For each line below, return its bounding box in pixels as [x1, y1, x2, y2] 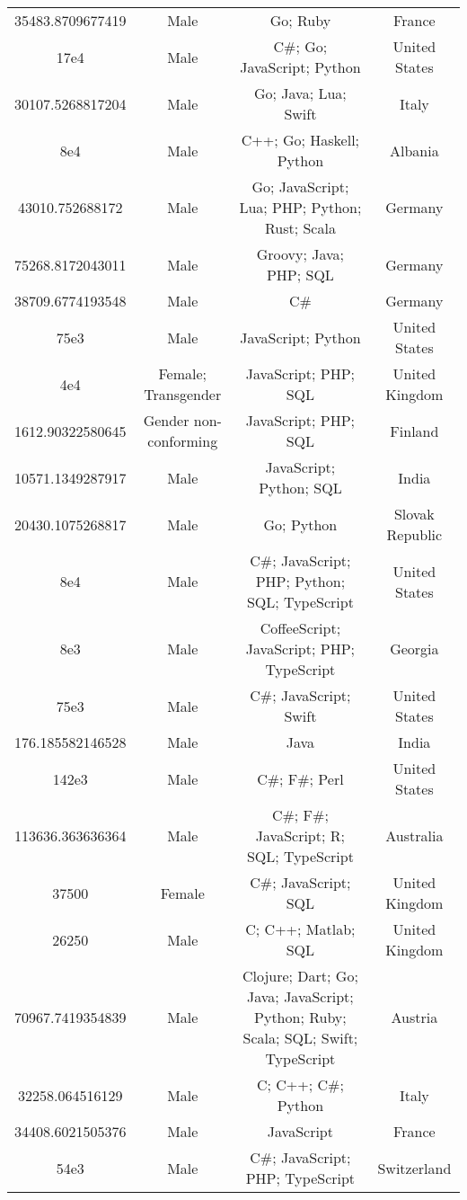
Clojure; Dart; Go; [242, 965, 358, 986]
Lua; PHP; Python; [239, 197, 362, 218]
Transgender [144, 384, 222, 404]
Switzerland [377, 1157, 452, 1178]
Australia [385, 825, 444, 846]
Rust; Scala [264, 218, 336, 238]
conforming [147, 431, 218, 451]
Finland [390, 420, 439, 441]
